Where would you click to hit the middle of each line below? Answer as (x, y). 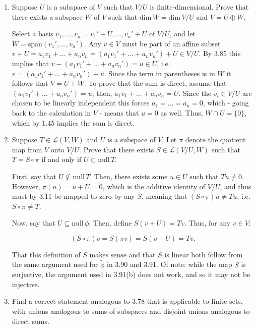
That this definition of (46, 254)
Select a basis (33, 34)
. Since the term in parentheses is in (159, 73)
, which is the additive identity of (154, 186)
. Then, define (110, 223)
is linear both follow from (204, 254)
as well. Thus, (182, 112)
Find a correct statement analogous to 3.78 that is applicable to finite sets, (127, 301)
